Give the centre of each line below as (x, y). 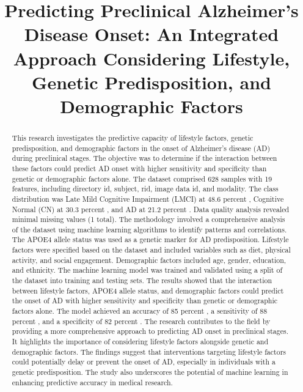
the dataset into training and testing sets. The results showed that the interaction (142, 280)
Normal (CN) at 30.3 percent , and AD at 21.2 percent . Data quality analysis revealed (151, 209)
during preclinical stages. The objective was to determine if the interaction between (144, 158)
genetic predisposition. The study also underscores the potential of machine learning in (150, 372)
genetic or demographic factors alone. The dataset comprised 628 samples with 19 (142, 178)
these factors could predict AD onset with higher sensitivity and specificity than (139, 168)
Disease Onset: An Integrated (151, 34)
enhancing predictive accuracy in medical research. (92, 382)
